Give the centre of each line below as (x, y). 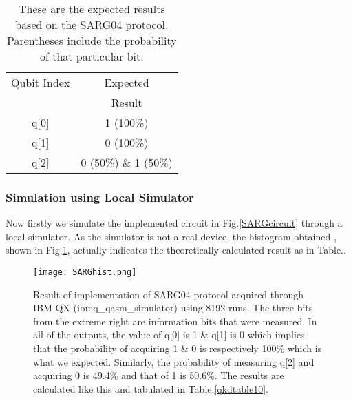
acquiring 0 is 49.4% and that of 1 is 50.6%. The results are (159, 375)
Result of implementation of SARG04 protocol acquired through (169, 294)
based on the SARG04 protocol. (92, 24)
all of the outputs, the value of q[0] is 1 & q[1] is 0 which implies (169, 335)
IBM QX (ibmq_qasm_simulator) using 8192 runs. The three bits (173, 308)
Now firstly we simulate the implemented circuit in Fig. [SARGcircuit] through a (174, 223)
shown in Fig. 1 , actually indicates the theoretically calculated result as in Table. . (176, 250)
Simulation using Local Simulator (100, 197)
